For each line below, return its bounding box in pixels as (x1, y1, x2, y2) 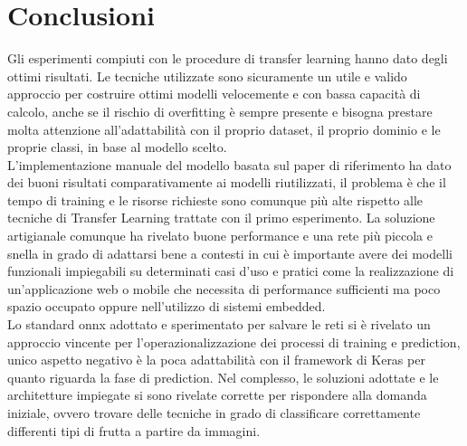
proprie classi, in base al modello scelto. (7, 138, 227, 157)
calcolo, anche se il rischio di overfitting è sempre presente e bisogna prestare (7, 101, 433, 120)
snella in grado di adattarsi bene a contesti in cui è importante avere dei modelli (7, 243, 453, 262)
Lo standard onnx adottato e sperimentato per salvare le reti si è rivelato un (7, 315, 431, 334)
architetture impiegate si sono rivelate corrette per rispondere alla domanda (7, 385, 427, 404)
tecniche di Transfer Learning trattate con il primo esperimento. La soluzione (7, 208, 435, 227)
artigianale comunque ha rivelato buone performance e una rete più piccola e (7, 226, 433, 245)
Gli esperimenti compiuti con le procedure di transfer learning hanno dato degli (7, 49, 448, 68)
